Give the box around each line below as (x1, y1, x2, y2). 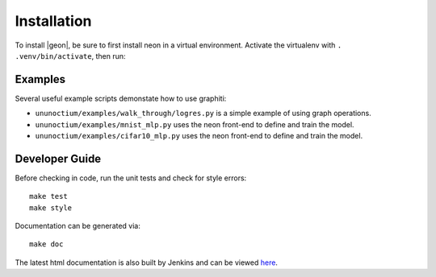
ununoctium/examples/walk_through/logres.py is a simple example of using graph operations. (35, 109, 371, 118)
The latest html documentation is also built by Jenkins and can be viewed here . (15, 258, 279, 267)
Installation (15, 12, 92, 30)
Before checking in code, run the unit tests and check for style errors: (15, 173, 247, 183)
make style (29, 203, 73, 213)
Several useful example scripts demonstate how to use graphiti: (15, 93, 227, 103)
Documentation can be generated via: (15, 221, 141, 231)
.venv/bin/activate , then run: (15, 51, 126, 60)
